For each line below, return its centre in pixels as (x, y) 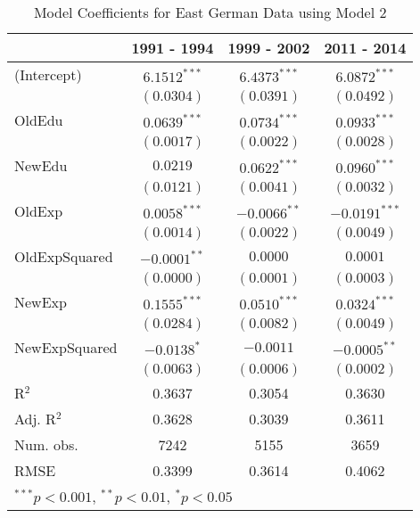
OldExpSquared (64, 256)
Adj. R (35, 419)
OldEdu (39, 120)
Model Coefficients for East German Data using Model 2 (210, 12)
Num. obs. (46, 444)
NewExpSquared (66, 347)
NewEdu (41, 165)
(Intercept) (48, 74)
